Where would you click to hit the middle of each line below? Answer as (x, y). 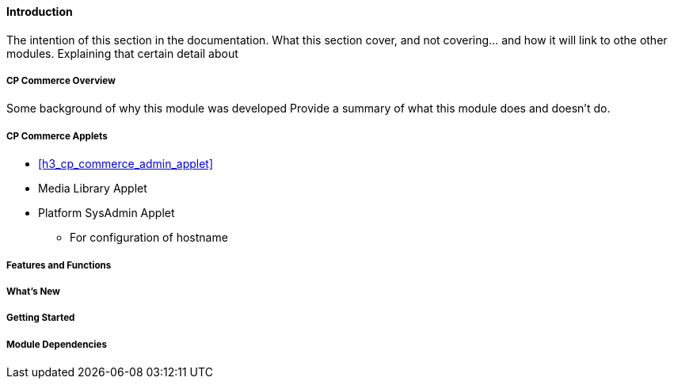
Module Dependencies (57, 344)
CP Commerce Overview (61, 81)
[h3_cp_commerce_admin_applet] (126, 164)
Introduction (40, 11)
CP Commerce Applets (57, 136)
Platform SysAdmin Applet (107, 213)
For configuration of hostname (149, 238)
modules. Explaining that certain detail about (122, 53)
